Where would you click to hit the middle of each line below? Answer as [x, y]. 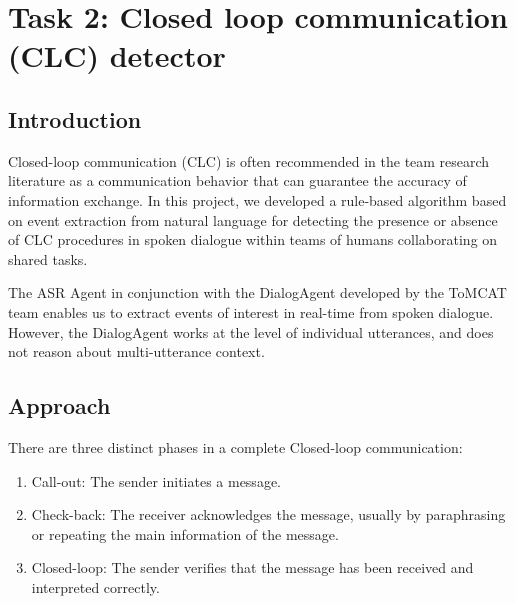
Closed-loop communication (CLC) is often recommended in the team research [249, 160]
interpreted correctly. [95, 586]
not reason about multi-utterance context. [136, 351]
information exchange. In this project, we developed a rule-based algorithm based [257, 199]
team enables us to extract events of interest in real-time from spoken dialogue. [251, 311]
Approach [59, 405]
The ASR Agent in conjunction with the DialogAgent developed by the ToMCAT [257, 292]
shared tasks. [48, 258]
